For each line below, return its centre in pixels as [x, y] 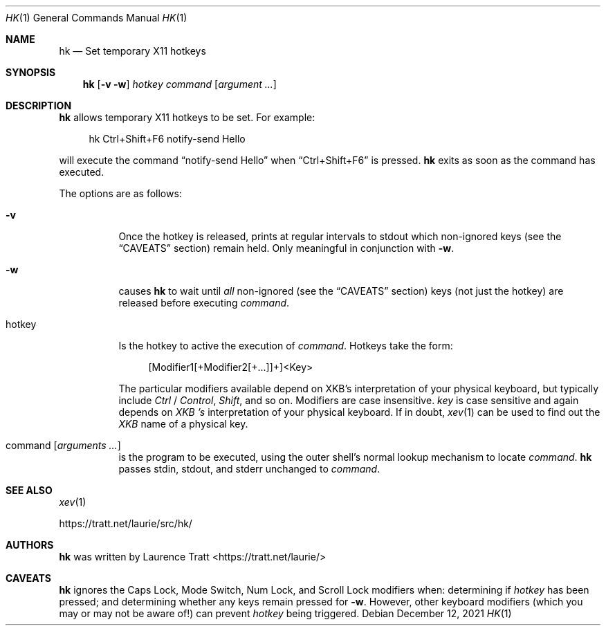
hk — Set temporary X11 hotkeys [132, 51]
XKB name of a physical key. [183, 424]
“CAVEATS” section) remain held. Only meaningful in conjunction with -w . [286, 248]
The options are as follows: [120, 193]
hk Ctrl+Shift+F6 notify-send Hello [167, 139]
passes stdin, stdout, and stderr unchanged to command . [249, 469]
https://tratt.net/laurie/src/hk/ [126, 523]
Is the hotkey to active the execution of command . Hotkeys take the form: [286, 346]
